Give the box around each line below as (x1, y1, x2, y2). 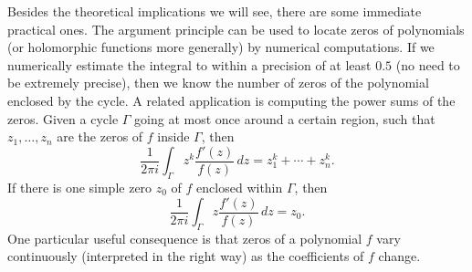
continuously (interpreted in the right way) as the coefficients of (7, 246, 364, 266)
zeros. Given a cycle (7, 109, 119, 128)
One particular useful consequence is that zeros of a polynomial (7, 228, 362, 247)
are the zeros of (57, 127, 143, 146)
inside (157, 127, 190, 146)
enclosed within (196, 178, 283, 197)
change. (378, 246, 421, 266)
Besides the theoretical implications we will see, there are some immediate (7, 2, 422, 20)
